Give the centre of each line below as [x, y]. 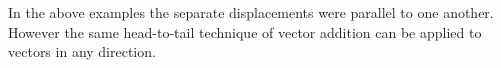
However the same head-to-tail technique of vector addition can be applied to [245, 31]
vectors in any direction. [82, 51]
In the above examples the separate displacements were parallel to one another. [251, 12]
